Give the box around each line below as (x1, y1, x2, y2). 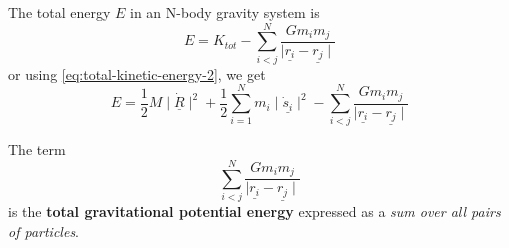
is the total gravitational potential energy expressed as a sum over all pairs (8, 201, 501, 222)
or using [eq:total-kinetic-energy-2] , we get (8, 63, 266, 84)
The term (8, 139, 66, 160)
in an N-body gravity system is (130, 2, 320, 22)
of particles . (8, 220, 80, 241)
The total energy (8, 2, 111, 22)
